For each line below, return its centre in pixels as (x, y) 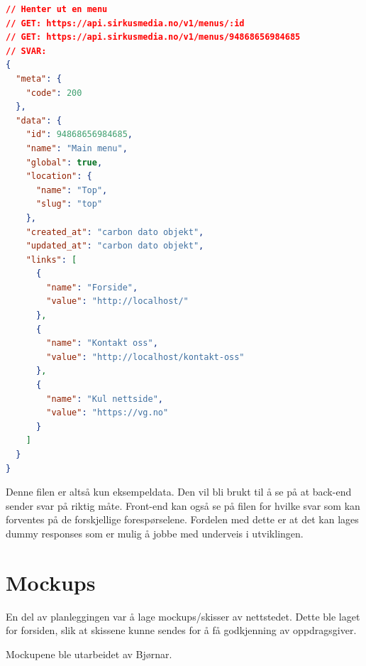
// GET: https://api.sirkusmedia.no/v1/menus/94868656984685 (153, 37)
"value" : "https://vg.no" (107, 413)
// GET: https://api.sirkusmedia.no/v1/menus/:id (125, 23)
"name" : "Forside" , (92, 287)
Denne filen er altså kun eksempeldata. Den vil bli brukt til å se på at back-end (179, 492)
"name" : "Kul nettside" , (105, 399)
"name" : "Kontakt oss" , (102, 343)
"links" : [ (51, 260)
